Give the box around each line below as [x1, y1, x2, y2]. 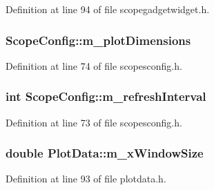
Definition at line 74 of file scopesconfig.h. [6, 58, 182, 73]
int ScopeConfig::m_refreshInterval [6, 88, 206, 105]
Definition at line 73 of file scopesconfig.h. [6, 115, 182, 129]
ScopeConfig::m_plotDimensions [6, 31, 191, 48]
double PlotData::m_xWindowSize [6, 144, 204, 162]
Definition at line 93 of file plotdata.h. [6, 171, 166, 186]
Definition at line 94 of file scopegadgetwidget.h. [6, 2, 210, 16]
